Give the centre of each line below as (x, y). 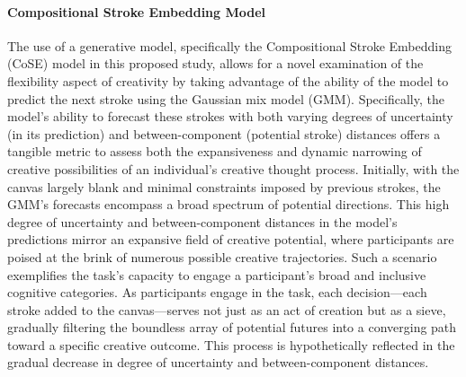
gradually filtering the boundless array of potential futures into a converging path (232, 327)
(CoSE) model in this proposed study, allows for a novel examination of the (215, 63)
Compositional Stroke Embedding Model (137, 11)
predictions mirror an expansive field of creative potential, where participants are (231, 239)
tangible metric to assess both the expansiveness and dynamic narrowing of (215, 151)
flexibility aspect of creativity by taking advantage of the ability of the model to (228, 80)
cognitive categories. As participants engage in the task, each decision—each (217, 292)
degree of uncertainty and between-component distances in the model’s (202, 221)
